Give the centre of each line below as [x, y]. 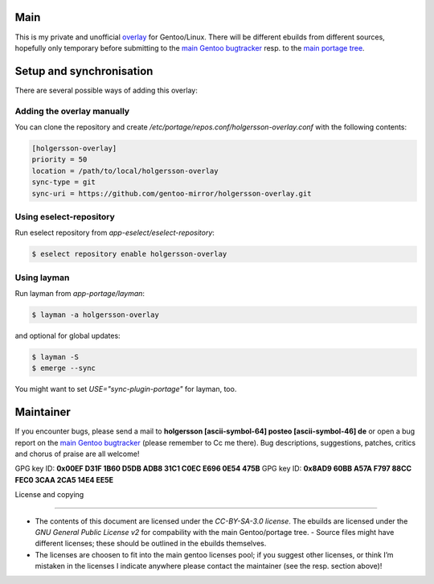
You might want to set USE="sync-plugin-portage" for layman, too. [126, 389]
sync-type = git [64, 182]
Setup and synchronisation [84, 71]
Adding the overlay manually [72, 111]
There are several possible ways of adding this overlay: [106, 90]
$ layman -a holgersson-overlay [96, 315]
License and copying [49, 495]
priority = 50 [59, 160]
